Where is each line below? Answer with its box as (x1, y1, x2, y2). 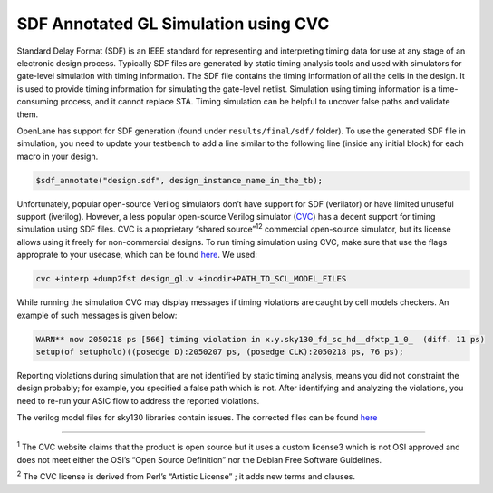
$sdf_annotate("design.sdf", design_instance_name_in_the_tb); (35, 175, 324, 185)
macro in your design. (16, 151, 99, 162)
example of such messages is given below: (16, 310, 178, 320)
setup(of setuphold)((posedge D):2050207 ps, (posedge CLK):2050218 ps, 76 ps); (35, 346, 404, 357)
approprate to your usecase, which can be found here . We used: (16, 250, 257, 261)
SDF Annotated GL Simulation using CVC (16, 14, 330, 34)
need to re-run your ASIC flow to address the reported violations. (16, 395, 260, 406)
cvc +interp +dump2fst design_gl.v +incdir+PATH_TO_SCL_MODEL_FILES (35, 273, 347, 284)
